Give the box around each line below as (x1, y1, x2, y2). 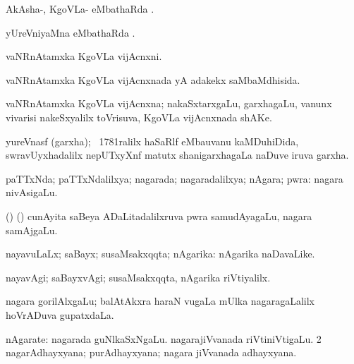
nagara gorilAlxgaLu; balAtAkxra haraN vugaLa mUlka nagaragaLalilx (6, 293, 315, 308)
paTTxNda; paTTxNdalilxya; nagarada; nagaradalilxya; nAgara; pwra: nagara (6, 171, 343, 186)
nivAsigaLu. (6, 185, 58, 200)
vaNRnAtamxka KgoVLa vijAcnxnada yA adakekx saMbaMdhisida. (6, 72, 300, 87)
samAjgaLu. (6, 222, 58, 237)
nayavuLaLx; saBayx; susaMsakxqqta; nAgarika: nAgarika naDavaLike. (6, 246, 315, 261)
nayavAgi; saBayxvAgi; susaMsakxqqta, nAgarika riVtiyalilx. (6, 269, 271, 284)
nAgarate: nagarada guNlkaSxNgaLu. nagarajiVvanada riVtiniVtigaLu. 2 (6, 331, 322, 346)
